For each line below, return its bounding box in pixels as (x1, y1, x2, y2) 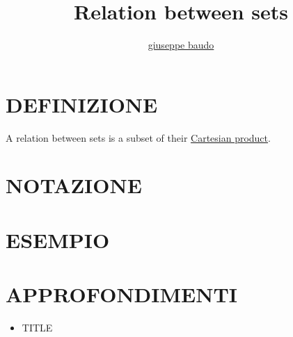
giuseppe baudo (148, 38, 214, 52)
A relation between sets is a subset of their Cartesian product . (6, 130, 271, 145)
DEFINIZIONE (6, 90, 158, 118)
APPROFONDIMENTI (6, 280, 238, 309)
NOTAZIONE (6, 171, 142, 199)
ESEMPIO (6, 225, 110, 254)
